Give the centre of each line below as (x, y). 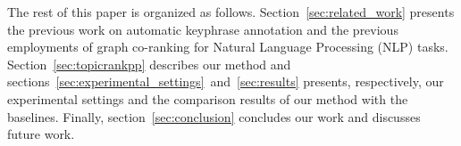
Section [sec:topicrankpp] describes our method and (149, 64)
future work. (41, 134)
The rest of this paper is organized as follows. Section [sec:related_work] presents (231, 12)
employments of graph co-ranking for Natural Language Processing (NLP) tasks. (228, 47)
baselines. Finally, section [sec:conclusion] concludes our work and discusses (214, 116)
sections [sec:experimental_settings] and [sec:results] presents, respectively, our (226, 81)
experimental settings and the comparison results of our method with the (208, 98)
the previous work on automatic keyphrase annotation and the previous (203, 29)
